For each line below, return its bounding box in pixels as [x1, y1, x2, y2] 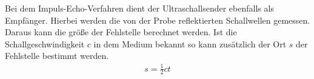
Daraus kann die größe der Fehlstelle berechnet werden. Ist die [5, 26, 237, 38]
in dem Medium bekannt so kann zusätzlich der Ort [93, 37, 287, 50]
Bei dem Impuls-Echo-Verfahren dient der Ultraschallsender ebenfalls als [5, 2, 274, 14]
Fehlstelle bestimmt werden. [5, 49, 109, 62]
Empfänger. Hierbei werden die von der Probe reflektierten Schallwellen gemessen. [5, 13, 310, 26]
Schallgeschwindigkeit [5, 37, 85, 50]
